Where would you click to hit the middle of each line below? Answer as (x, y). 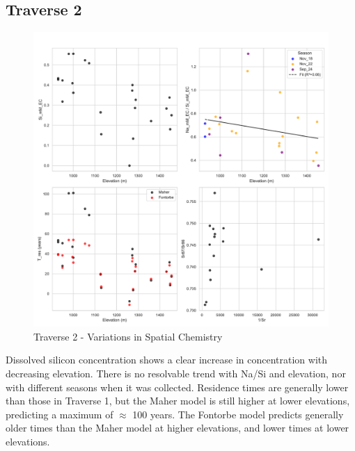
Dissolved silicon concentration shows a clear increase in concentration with (166, 360)
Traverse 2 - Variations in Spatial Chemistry (128, 336)
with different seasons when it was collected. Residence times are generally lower (177, 387)
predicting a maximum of (60, 414)
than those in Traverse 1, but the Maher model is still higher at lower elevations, (178, 401)
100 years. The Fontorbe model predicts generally (238, 414)
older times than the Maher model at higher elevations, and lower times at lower (177, 428)
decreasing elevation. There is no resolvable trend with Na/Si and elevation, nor (176, 373)
